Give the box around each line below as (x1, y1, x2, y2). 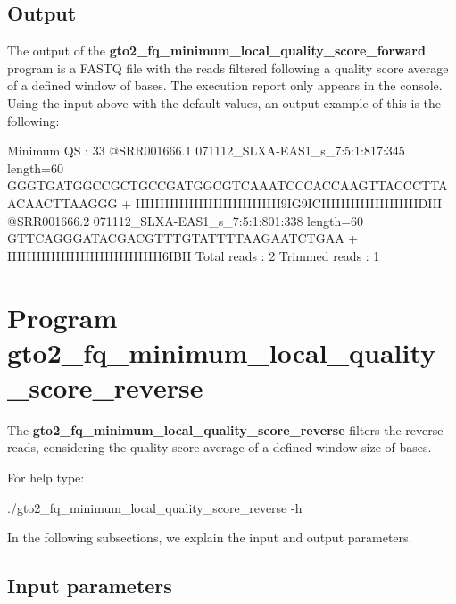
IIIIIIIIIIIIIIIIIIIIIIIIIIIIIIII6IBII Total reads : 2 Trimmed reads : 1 (7, 246, 380, 264)
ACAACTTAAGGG (7, 193, 118, 212)
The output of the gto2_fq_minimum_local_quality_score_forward (7, 41, 426, 60)
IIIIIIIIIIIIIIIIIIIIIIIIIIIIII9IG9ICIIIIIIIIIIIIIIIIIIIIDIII (135, 193, 443, 212)
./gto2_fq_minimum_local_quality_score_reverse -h (7, 498, 303, 516)
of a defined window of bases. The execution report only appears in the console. (7, 76, 443, 95)
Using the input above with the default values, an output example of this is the (7, 93, 442, 112)
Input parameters (7, 572, 172, 600)
